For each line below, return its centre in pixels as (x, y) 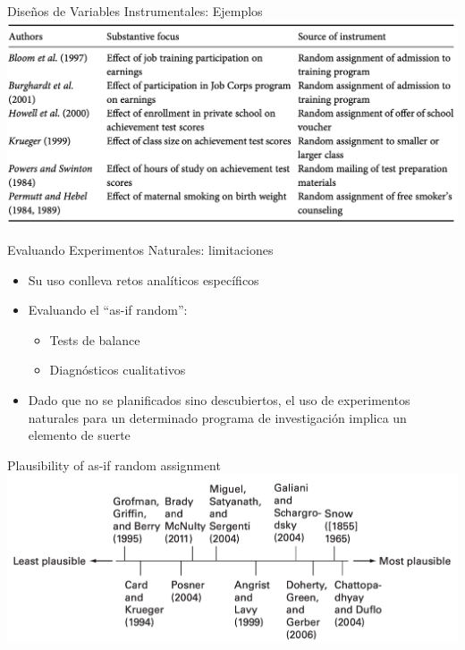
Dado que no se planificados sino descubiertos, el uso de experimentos (219, 400)
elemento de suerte (79, 435)
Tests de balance (95, 339)
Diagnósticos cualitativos (118, 370)
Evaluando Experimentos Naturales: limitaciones (140, 250)
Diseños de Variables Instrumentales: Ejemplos (135, 11)
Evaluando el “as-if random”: (108, 310)
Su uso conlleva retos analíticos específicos (144, 279)
